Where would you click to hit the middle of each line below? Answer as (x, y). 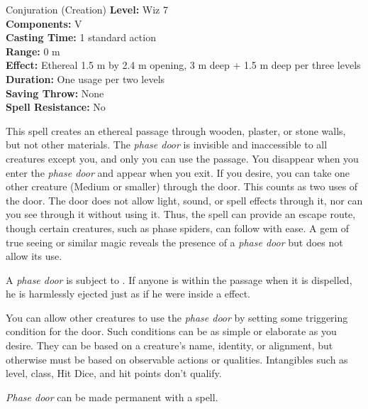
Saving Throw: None (55, 93)
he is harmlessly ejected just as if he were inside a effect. (128, 294)
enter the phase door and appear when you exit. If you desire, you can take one (178, 172)
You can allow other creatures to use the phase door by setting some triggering (177, 317)
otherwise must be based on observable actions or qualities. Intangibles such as (177, 359)
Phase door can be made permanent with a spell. (112, 397)
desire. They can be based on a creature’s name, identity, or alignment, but (169, 345)
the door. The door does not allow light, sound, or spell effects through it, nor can (184, 200)
